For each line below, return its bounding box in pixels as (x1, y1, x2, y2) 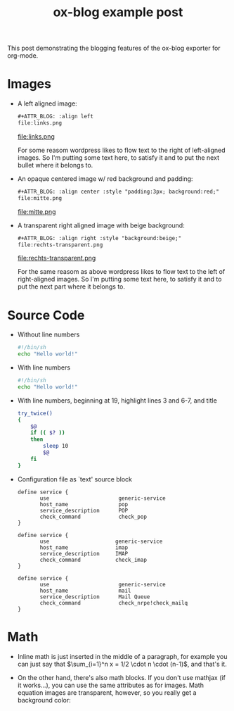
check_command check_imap (39, 556, 148, 563)
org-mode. (7, 51, 39, 60)
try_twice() (17, 410, 53, 417)
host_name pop (39, 501, 129, 508)
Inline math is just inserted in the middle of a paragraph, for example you (17, 652, 228, 660)
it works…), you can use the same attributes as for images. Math (17, 681, 204, 689)
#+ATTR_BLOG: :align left (17, 113, 93, 120)
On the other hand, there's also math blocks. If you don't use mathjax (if (17, 673, 226, 681)
